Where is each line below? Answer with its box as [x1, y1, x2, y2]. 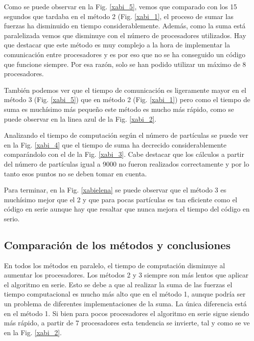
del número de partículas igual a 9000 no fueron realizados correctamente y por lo [4, 158, 249, 169]
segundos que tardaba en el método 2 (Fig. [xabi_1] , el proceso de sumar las [4, 11, 233, 21]
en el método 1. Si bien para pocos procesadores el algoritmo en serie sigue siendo [4, 308, 249, 318]
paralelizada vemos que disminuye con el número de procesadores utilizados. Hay [4, 30, 246, 40]
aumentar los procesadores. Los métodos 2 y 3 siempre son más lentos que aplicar [4, 270, 249, 280]
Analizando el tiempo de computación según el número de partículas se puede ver [4, 130, 249, 140]
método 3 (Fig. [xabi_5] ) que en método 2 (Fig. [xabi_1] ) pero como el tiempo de [4, 94, 251, 105]
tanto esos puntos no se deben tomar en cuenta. [4, 168, 147, 178]
